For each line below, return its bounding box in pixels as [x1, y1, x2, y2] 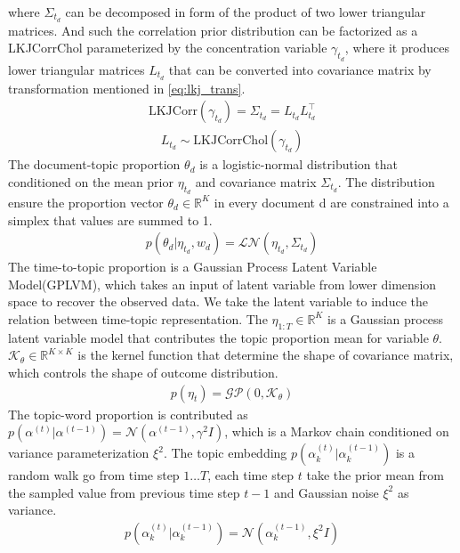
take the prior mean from [306, 466, 444, 484]
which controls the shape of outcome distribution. [8, 362, 278, 381]
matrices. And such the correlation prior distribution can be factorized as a [8, 20, 418, 39]
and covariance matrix [195, 172, 317, 191]
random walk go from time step [8, 466, 180, 484]
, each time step [207, 466, 295, 484]
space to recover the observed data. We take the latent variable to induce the [8, 292, 428, 311]
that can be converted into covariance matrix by [168, 60, 432, 78]
